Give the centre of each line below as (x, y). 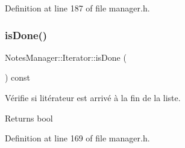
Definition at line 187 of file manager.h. (77, 8)
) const (18, 77)
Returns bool (29, 118)
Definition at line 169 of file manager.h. (77, 138)
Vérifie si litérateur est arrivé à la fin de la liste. (93, 97)
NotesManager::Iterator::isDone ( (66, 57)
